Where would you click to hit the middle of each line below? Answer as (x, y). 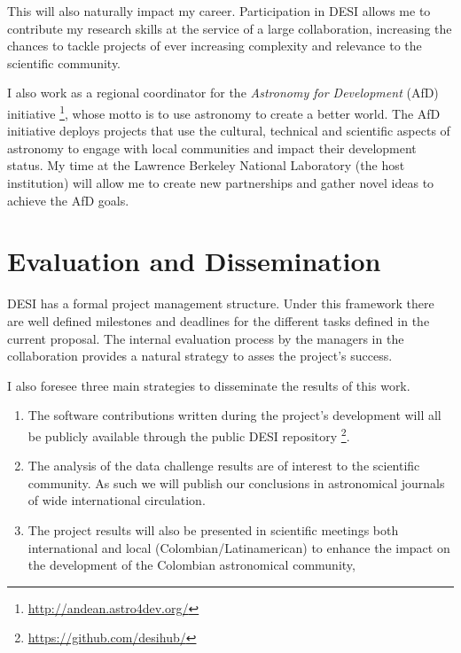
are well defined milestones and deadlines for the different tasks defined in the (219, 320)
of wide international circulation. (117, 500)
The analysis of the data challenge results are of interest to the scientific (224, 466)
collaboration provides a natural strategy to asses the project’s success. (200, 356)
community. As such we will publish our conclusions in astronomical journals (236, 482)
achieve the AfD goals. (68, 200)
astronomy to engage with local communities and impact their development (212, 148)
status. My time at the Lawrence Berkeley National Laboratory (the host (206, 165)
